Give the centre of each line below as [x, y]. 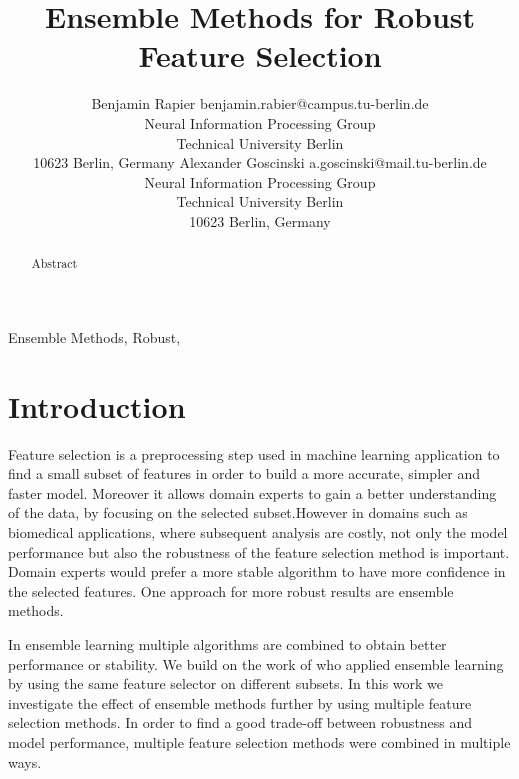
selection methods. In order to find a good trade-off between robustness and [240, 722]
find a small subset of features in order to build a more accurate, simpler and [244, 473]
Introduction [97, 405]
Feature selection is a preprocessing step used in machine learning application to [254, 453]
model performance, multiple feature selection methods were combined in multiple [259, 741]
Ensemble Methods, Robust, [94, 336]
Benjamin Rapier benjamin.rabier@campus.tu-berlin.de [260, 103]
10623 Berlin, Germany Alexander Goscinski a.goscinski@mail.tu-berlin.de [260, 162]
